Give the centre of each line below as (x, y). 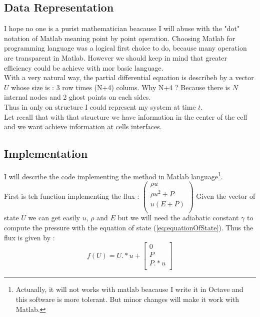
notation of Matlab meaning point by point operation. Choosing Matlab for (120, 38)
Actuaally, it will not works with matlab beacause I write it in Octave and (129, 289)
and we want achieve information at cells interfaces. (83, 126)
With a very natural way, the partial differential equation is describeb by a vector (129, 77)
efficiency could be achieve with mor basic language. (84, 67)
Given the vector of (226, 196)
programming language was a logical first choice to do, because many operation (125, 48)
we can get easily (54, 218)
